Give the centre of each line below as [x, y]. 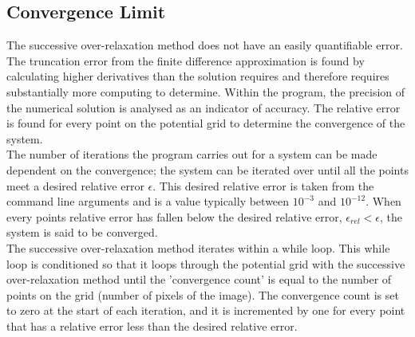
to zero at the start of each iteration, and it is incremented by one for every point [206, 310]
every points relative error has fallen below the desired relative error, [174, 216]
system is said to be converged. [82, 232]
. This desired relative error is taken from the [263, 185]
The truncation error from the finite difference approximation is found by [186, 60]
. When [383, 201]
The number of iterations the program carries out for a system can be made [192, 154]
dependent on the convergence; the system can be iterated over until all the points [207, 169]
